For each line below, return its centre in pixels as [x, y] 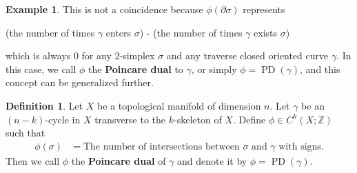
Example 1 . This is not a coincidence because [104, 9]
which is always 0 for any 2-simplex [80, 55]
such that [25, 133]
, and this [320, 69]
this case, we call [41, 69]
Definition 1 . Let [44, 105]
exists [265, 32]
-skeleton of [198, 119]
